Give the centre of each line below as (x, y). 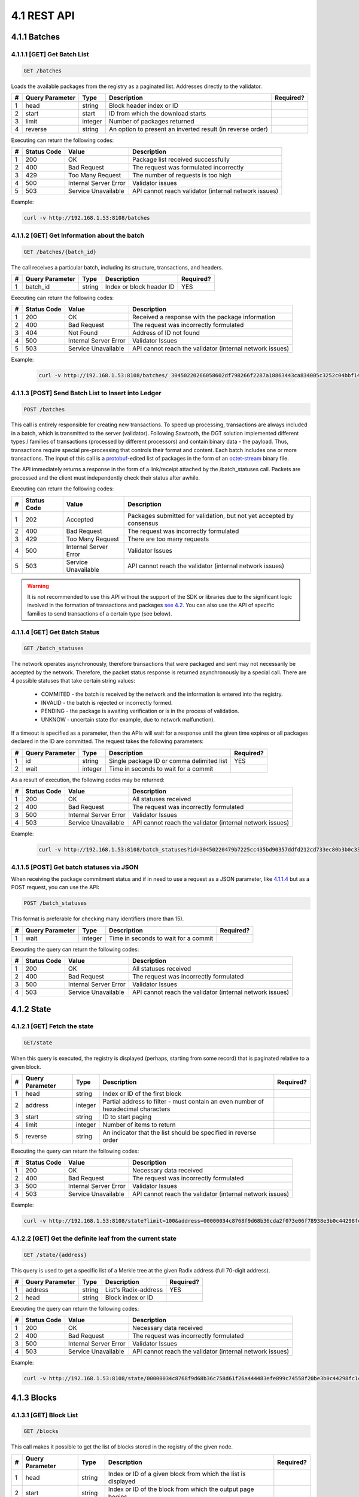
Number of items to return (139, 1125)
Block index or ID (129, 1298)
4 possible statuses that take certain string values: (73, 681)
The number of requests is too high (182, 175)
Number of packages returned (151, 122)
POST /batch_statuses (55, 903)
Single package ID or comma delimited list (168, 760)
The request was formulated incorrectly (188, 168)
